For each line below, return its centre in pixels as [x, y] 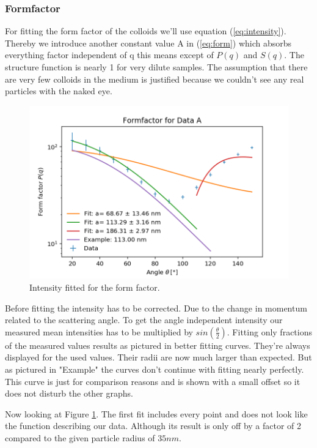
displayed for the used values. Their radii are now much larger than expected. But [158, 357]
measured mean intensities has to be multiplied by [99, 331]
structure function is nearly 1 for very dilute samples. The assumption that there [156, 67]
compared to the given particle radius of [80, 437]
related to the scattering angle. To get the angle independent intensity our [144, 320]
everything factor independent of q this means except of [109, 55]
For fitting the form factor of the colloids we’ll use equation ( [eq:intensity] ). [146, 31]
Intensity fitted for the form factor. [95, 287]
